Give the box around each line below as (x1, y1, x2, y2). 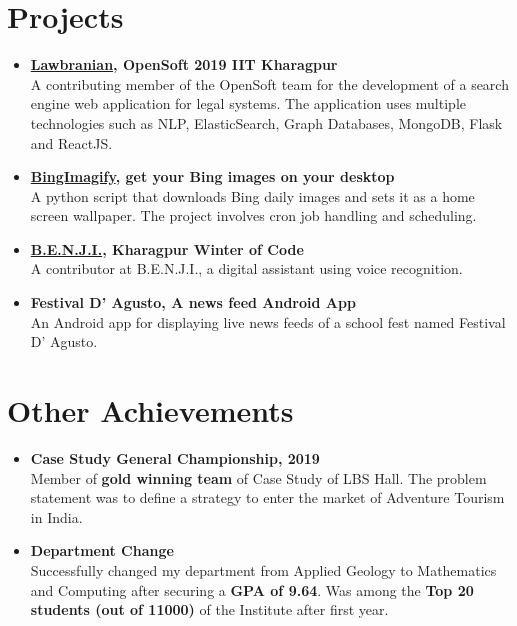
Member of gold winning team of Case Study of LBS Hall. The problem (30, 467, 487, 488)
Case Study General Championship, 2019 (30, 447, 320, 468)
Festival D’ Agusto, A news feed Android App (30, 292, 356, 313)
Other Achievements (7, 390, 294, 431)
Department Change (30, 540, 174, 561)
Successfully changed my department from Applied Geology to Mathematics (30, 559, 497, 580)
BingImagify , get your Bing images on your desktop (30, 166, 395, 187)
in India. (30, 506, 83, 527)
